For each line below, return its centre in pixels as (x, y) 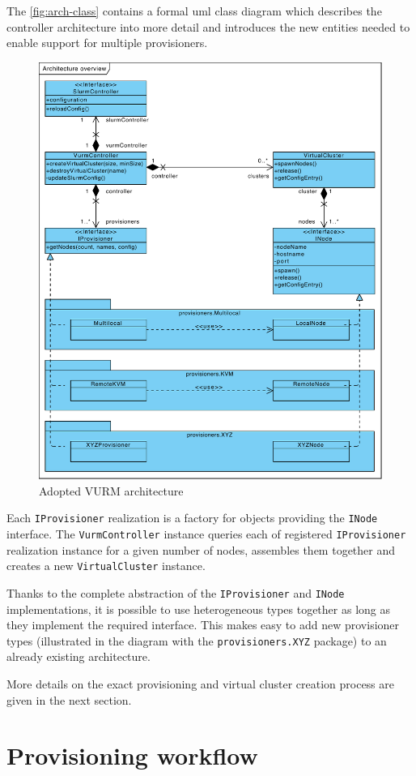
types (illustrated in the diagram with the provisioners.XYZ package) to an (197, 640)
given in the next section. (69, 699)
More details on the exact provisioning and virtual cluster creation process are (200, 684)
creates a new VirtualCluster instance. (106, 566)
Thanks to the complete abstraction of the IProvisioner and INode (176, 592)
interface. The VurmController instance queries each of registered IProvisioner (206, 534)
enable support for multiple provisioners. (107, 43)
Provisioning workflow (132, 755)
